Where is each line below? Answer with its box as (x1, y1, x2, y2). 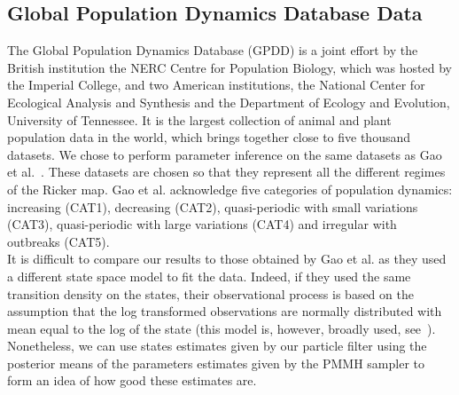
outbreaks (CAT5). (7, 232, 110, 250)
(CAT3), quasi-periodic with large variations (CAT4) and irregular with (7, 215, 397, 233)
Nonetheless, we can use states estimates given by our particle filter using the (7, 336, 427, 355)
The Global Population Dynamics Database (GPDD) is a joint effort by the (7, 41, 418, 59)
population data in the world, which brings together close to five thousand (7, 128, 410, 146)
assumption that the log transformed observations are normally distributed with (7, 302, 442, 320)
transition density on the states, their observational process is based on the (7, 284, 414, 303)
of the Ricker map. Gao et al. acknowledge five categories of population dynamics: (7, 179, 453, 198)
